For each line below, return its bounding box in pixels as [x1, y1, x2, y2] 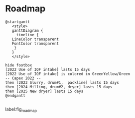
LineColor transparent [11, 37, 59, 42]
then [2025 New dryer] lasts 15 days [5, 89, 84, 94]
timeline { [16, 32, 39, 37]
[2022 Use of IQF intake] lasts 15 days [5, 67, 91, 72]
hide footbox [5, 62, 32, 67]
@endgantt [5, 93, 26, 98]
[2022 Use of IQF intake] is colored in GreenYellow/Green [5, 71, 131, 76]
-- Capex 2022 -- [5, 75, 41, 81]
